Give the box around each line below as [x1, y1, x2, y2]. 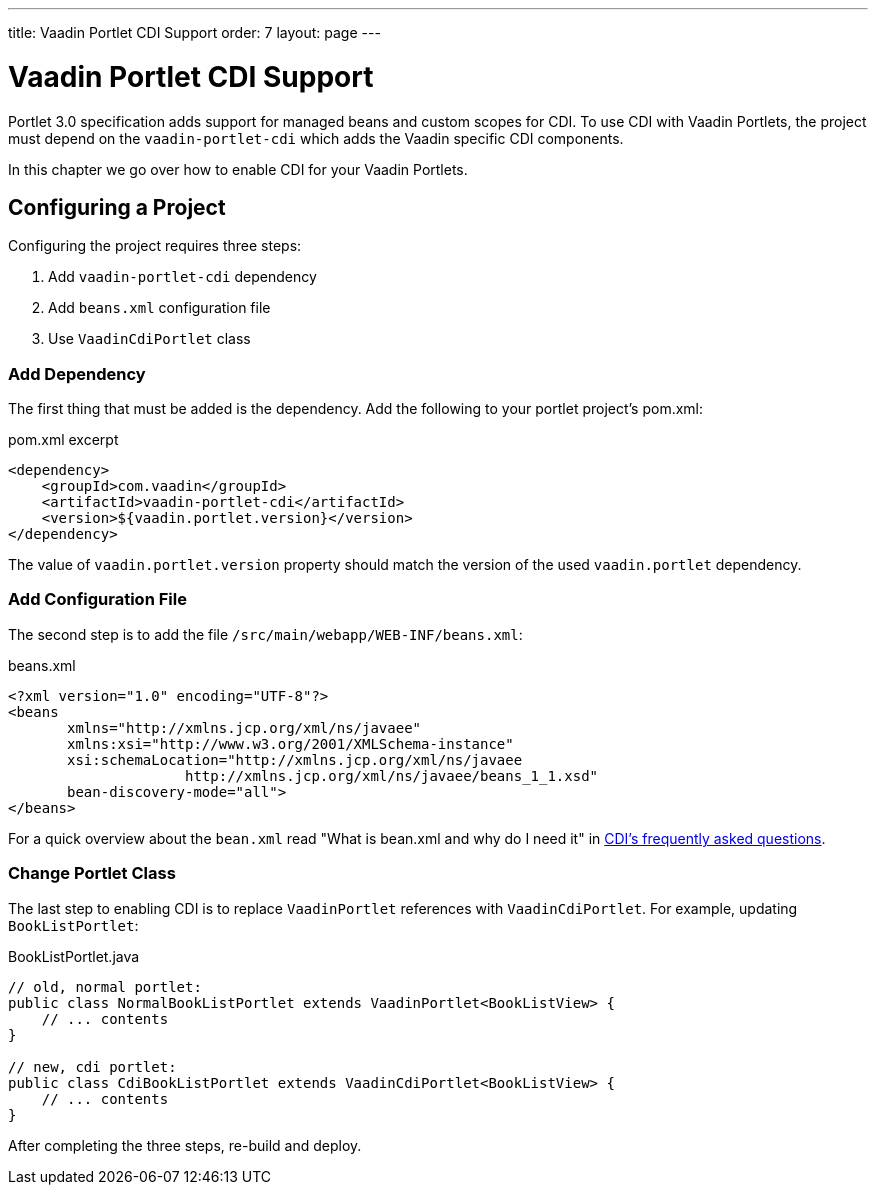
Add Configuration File [8, 589, 187, 610]
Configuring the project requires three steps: [8, 237, 302, 255]
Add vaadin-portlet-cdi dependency [48, 268, 317, 286]
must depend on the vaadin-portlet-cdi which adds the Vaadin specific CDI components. [8, 129, 624, 147]
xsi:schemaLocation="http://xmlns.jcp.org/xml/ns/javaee [67, 751, 523, 768]
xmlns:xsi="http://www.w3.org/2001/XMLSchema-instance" [67, 735, 514, 752]
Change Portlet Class [8, 863, 176, 884]
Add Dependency [8, 363, 146, 384]
